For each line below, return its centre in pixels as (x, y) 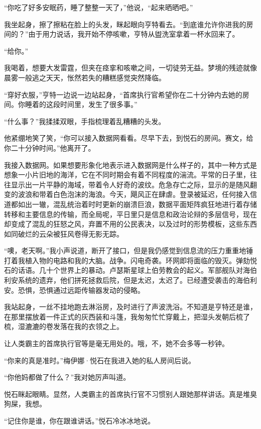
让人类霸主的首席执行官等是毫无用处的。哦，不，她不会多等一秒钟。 (116, 343)
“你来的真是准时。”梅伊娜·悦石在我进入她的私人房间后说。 (100, 360)
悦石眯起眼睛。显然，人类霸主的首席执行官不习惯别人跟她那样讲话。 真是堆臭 (130, 394)
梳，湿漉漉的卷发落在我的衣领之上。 (64, 326)
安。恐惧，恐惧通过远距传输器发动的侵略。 (74, 290)
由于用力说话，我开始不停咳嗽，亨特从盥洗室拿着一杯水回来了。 (134, 34)
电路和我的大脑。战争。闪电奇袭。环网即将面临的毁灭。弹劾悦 (155, 260)
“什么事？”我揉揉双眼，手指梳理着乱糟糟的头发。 (85, 121)
